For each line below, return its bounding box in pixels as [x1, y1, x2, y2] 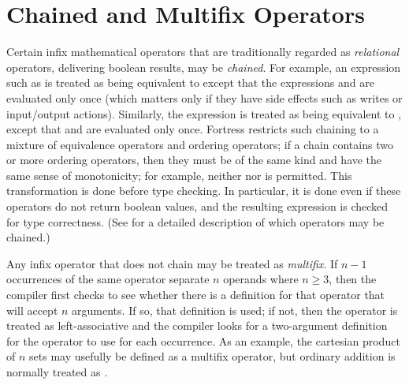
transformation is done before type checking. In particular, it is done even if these [6, 182, 401, 199]
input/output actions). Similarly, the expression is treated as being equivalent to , [6, 105, 402, 121]
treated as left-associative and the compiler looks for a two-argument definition [6, 317, 388, 334]
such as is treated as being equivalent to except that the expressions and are [6, 74, 374, 91]
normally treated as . [6, 364, 108, 379]
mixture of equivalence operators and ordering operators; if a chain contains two [6, 136, 393, 152]
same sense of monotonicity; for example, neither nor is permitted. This [6, 166, 352, 183]
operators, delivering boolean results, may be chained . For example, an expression [6, 58, 401, 75]
